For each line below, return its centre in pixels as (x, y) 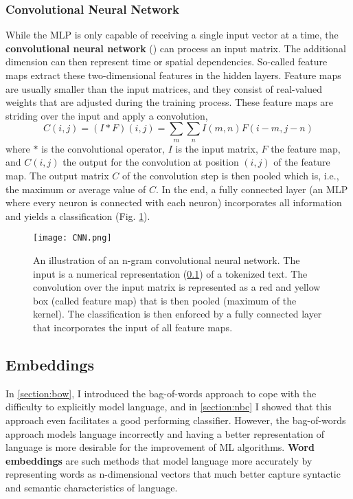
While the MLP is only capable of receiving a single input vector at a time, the (172, 35)
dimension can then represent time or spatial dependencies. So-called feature (167, 62)
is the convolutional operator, (103, 148)
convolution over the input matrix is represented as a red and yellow (177, 287)
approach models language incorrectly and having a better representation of (165, 433)
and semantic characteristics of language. (92, 487)
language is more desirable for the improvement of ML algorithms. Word (160, 447)
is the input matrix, (217, 148)
